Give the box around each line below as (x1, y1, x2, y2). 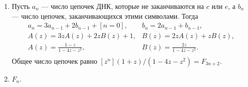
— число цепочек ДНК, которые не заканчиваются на (41, 1, 204, 11)
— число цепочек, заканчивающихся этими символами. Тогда (11, 10, 198, 21)
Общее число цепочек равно (11, 55, 98, 66)
